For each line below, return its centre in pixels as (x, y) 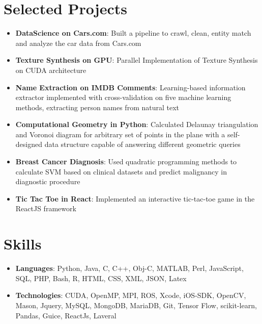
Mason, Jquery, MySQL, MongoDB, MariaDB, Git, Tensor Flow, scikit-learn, (136, 305)
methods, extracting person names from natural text (97, 107)
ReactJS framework (46, 208)
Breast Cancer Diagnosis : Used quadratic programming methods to (126, 161)
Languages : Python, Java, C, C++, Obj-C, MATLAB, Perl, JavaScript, (129, 268)
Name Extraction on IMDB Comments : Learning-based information (130, 87)
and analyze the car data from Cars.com (78, 43)
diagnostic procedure (48, 181)
